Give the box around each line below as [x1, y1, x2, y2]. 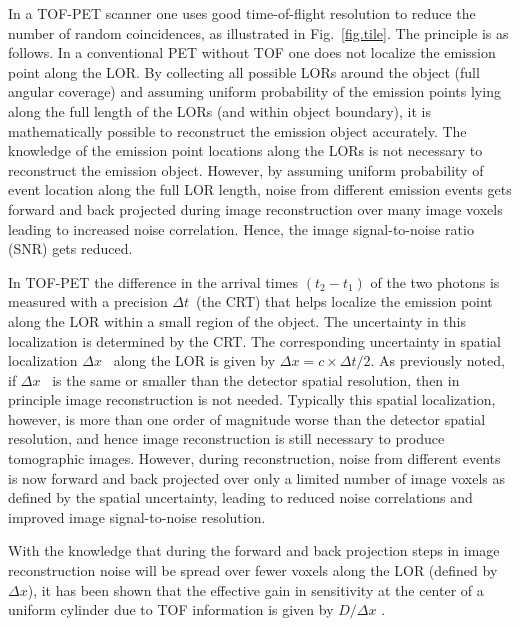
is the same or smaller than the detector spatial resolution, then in [52, 369, 460, 390]
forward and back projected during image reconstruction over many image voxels [8, 198, 503, 219]
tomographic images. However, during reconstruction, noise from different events [8, 448, 501, 469]
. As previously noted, [370, 350, 505, 371]
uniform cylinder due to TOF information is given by [8, 599, 334, 620]
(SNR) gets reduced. [8, 238, 133, 259]
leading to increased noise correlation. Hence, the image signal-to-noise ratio [8, 218, 474, 239]
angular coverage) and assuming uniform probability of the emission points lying [8, 81, 501, 102]
